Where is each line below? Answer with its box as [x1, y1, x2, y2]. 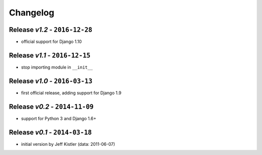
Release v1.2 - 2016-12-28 [9, 26, 93, 34]
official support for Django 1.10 [21, 39, 82, 44]
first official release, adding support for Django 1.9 [21, 90, 121, 96]
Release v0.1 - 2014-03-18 [9, 128, 92, 136]
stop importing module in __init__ [21, 64, 93, 70]
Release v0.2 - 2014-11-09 [9, 102, 94, 111]
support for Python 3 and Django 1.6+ [21, 115, 97, 121]
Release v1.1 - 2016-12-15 [9, 51, 91, 59]
